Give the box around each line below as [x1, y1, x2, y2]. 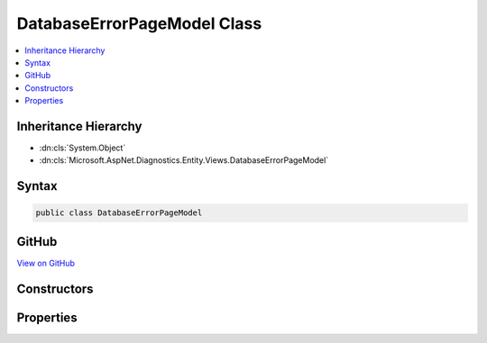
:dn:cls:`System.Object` [39, 142, 126, 153]
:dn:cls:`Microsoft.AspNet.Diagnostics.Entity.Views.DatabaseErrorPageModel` [39, 155, 329, 166]
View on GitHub [16, 257, 76, 268]
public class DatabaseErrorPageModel [35, 208, 203, 218]
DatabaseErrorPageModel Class [16, 14, 262, 33]
